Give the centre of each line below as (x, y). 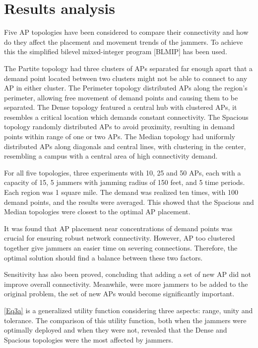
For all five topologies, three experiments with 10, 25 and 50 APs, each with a (123, 172)
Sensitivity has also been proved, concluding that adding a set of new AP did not (128, 274)
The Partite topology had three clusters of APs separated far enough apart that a (129, 68)
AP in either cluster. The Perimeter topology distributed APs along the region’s (126, 88)
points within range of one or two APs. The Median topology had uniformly (120, 136)
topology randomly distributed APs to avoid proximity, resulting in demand (119, 127)
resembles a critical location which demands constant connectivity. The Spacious (126, 117)
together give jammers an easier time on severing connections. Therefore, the (121, 248)
